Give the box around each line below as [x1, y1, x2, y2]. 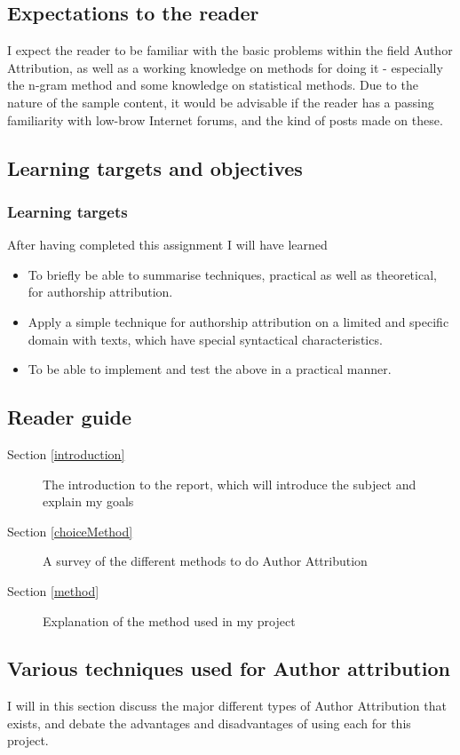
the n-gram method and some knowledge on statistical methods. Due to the [7, 75, 418, 94]
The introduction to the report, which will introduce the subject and [43, 474, 416, 493]
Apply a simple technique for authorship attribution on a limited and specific [28, 312, 449, 330]
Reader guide [7, 403, 132, 431]
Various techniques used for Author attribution [7, 655, 450, 682]
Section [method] [7, 581, 99, 600]
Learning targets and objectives [7, 154, 303, 181]
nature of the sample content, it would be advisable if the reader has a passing [7, 92, 434, 111]
